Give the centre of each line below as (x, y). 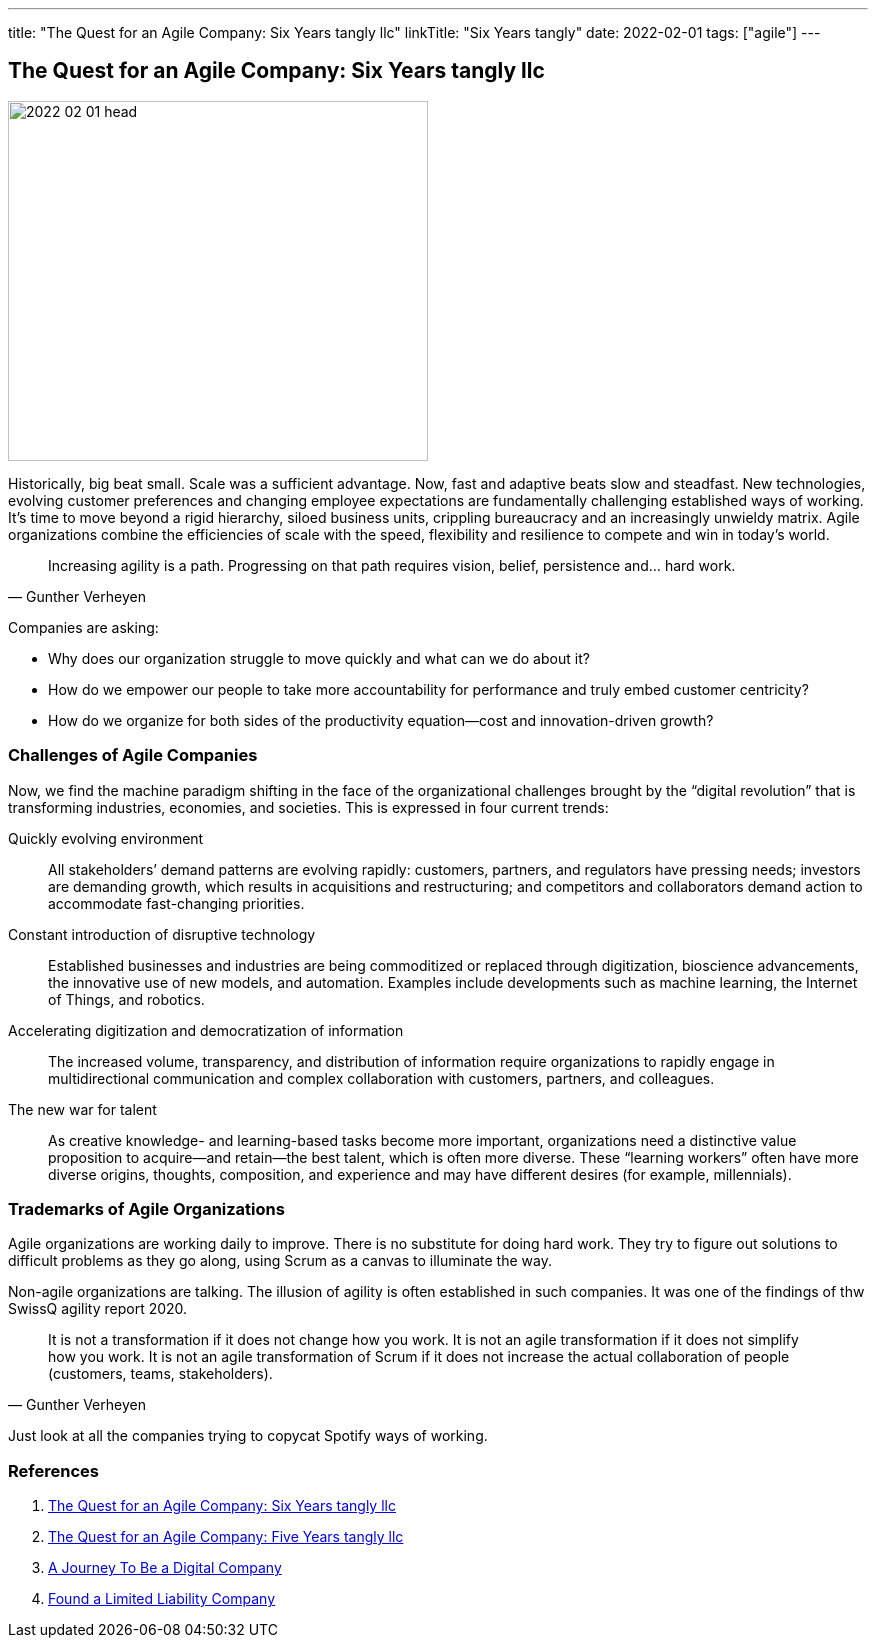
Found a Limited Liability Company (162, 1599)
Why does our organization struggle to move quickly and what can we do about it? (319, 658)
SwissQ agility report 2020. (98, 1309)
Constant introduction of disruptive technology (162, 934)
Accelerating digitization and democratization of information (206, 1030)
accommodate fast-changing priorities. (176, 903)
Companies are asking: (83, 627)
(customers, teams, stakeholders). (160, 1374)
